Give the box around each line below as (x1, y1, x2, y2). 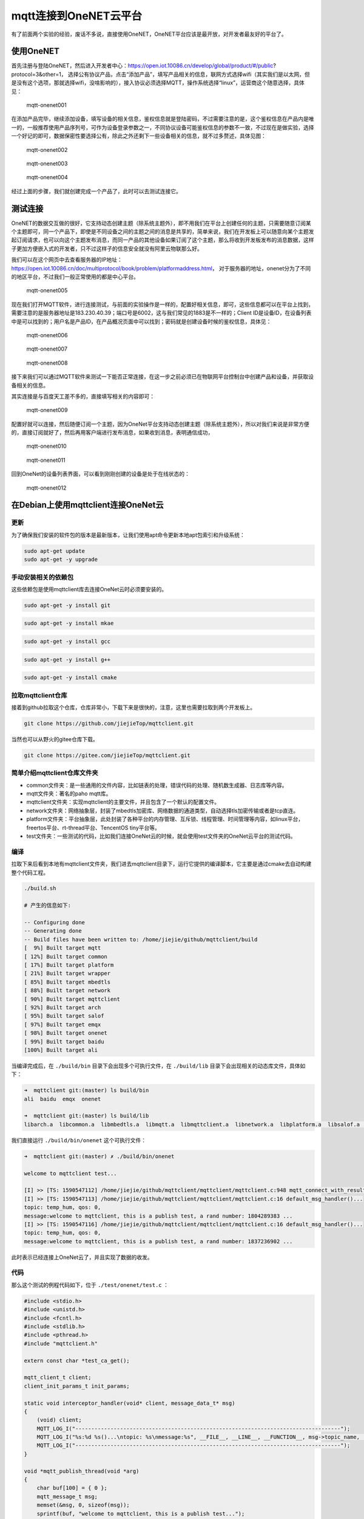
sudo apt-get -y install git (24, 602, 111, 609)
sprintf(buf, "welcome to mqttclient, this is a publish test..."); (36, 1510, 245, 1517)
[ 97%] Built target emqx (24, 1021, 101, 1028)
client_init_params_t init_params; (24, 1382, 130, 1390)
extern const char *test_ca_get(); (24, 1357, 130, 1364)
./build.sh (24, 885, 56, 892)
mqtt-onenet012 (26, 484, 67, 492)
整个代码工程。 (11, 869, 49, 876)
